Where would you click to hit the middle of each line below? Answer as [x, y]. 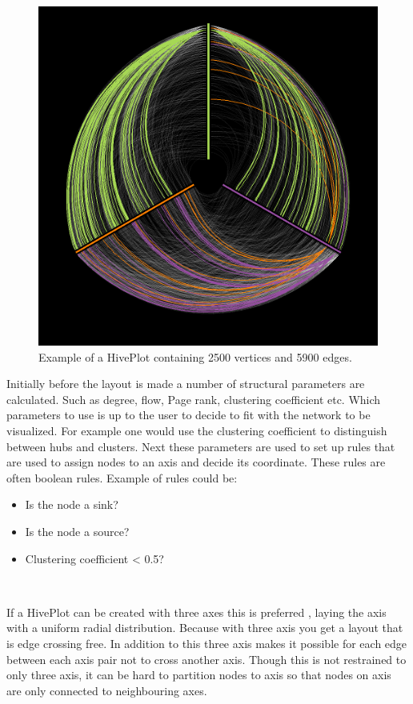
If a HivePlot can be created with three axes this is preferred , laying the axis [196, 612]
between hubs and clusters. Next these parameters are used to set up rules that [201, 446]
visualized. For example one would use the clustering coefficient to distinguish [197, 430]
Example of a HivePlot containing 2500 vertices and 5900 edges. [195, 356]
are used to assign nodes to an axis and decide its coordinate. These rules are [196, 462]
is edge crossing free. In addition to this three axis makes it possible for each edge [207, 643]
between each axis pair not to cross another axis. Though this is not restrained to [206, 659]
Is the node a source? [77, 531]
